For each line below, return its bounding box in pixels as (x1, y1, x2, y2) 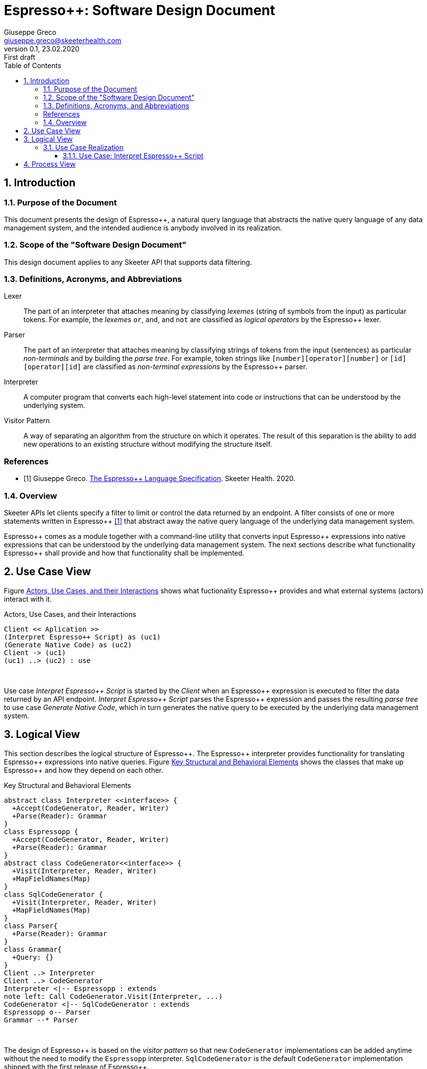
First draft (4, 52, 35, 61)
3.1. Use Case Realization (43, 143, 124, 152)
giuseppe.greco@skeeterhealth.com (4, 36, 121, 45)
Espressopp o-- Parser (4, 1008, 91, 1016)
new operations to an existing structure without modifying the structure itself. (24, 440, 272, 449)
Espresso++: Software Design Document (4, 2, 275, 19)
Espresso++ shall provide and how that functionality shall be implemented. (4, 548, 245, 557)
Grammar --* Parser (4, 1016, 78, 1024)
